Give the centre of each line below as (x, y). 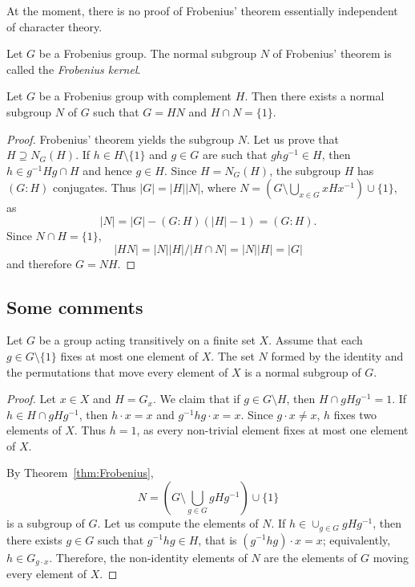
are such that (235, 155)
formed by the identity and (337, 355)
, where (218, 188)
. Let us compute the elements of (178, 523)
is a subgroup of (46, 523)
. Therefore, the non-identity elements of (148, 557)
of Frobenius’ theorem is (332, 53)
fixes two (355, 414)
